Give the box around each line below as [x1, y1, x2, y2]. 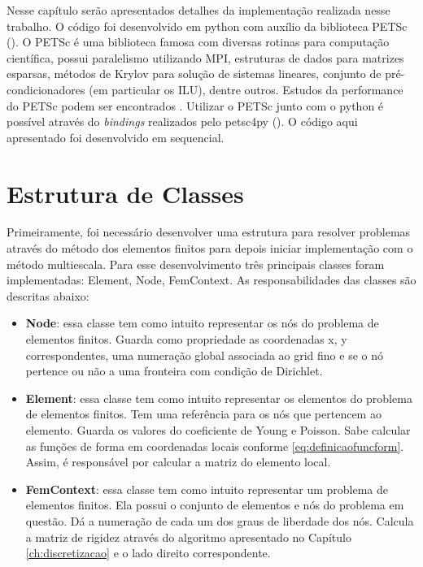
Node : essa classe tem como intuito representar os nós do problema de [25, 314, 379, 331]
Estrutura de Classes [7, 176, 244, 210]
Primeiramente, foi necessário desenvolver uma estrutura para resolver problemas [7, 223, 411, 240]
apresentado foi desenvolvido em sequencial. [7, 128, 225, 145]
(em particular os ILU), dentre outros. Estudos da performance [89, 80, 403, 97]
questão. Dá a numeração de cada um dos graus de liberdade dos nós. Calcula [25, 512, 414, 529]
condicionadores [7, 80, 85, 97]
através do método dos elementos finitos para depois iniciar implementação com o [7, 240, 413, 257]
